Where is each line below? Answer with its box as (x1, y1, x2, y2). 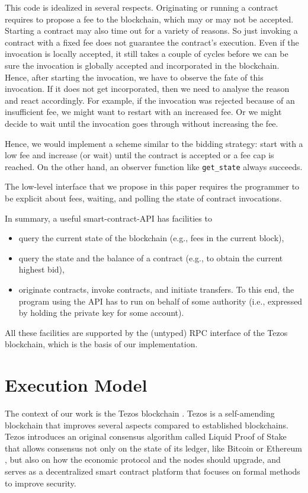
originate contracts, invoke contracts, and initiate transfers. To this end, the (18, 283, 294, 295)
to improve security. (5, 476, 76, 489)
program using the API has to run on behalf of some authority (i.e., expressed (18, 294, 303, 307)
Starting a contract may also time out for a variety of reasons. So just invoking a (5, 24, 298, 37)
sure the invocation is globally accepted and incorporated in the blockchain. (5, 59, 280, 71)
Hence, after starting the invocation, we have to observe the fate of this (5, 71, 264, 83)
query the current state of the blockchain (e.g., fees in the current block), (18, 232, 284, 244)
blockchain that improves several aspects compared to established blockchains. (5, 418, 288, 431)
